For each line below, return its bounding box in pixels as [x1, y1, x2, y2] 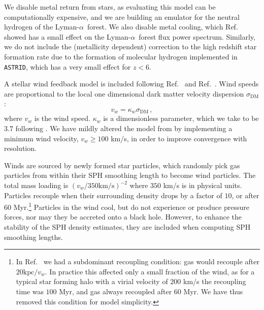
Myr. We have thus [183, 286, 243, 297]
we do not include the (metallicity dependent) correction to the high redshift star [4, 41, 257, 52]
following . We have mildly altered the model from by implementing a [15, 123, 233, 134]
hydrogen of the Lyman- [4, 21, 80, 32]
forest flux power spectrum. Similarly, [139, 31, 256, 42]
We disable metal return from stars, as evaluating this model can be [4, 2, 216, 12]
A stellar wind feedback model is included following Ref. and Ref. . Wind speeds [4, 78, 259, 89]
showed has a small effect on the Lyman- [4, 31, 131, 42]
